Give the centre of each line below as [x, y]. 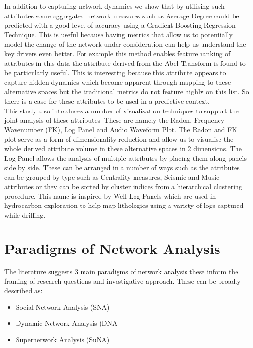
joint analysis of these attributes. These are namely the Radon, [98, 120]
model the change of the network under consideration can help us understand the [125, 44]
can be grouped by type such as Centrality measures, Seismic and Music [112, 177]
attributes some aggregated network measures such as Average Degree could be [122, 15]
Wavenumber [24, 129]
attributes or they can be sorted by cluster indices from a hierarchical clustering [123, 186]
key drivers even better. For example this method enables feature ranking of [118, 53]
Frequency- [210, 120]
